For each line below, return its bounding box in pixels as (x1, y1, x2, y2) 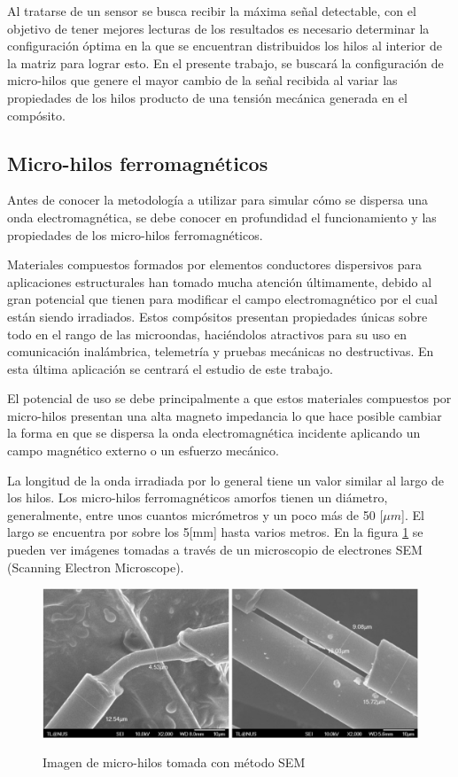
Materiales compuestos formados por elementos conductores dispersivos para (7, 255, 422, 274)
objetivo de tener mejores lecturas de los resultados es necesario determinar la (7, 19, 430, 37)
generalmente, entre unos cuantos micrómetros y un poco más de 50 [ (7, 505, 384, 524)
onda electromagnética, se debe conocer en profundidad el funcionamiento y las (7, 207, 437, 226)
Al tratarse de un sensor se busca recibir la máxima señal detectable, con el (7, 2, 416, 19)
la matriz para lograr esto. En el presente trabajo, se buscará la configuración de (7, 53, 444, 72)
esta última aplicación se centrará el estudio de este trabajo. (7, 359, 333, 377)
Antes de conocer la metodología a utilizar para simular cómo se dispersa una (7, 190, 428, 209)
